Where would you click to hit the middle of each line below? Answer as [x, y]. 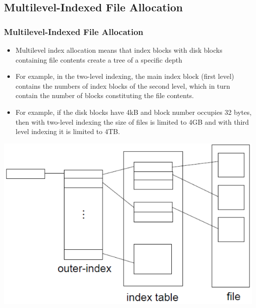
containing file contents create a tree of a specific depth [99, 59]
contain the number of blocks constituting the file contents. [105, 95]
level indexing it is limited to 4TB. [68, 131]
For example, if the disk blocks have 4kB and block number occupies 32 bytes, [133, 112]
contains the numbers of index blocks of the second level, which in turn [123, 86]
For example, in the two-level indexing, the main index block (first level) [125, 76]
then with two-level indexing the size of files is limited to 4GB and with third [132, 121]
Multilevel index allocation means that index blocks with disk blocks [119, 50]
